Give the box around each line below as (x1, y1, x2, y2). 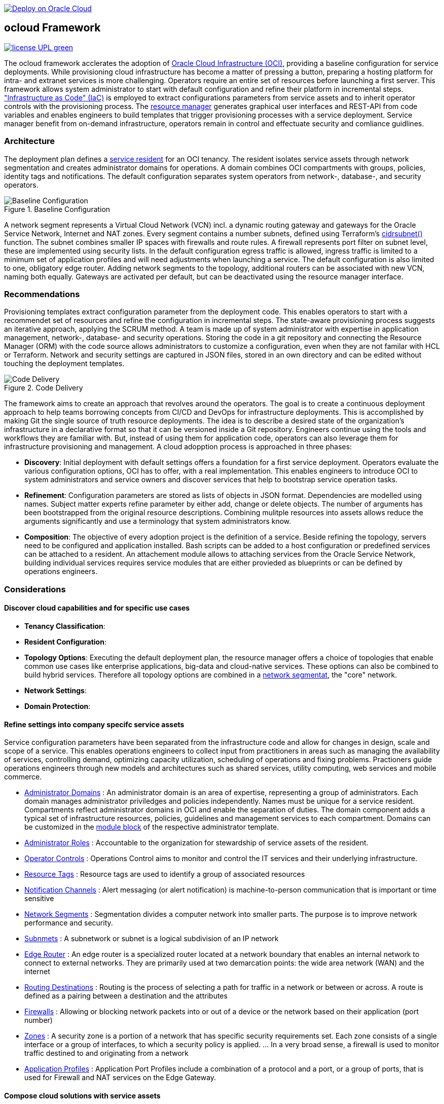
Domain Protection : (24, 701, 91, 710)
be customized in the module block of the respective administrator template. (24, 823, 279, 832)
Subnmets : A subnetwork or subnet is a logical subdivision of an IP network (24, 934, 279, 943)
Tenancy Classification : (24, 621, 105, 630)
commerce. (4, 772, 42, 781)
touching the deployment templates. (4, 359, 125, 368)
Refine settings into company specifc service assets (4, 720, 184, 729)
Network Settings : (24, 686, 87, 695)
